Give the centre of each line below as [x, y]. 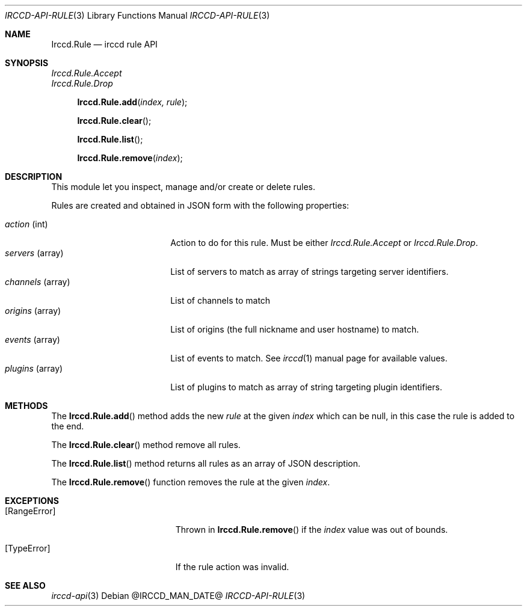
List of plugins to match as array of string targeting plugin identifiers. [306, 387]
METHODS [26, 406]
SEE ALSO [25, 585]
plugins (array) [34, 368]
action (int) [26, 224]
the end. [68, 426]
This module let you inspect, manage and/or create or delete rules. [183, 187]
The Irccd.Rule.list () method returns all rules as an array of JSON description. [206, 463]
